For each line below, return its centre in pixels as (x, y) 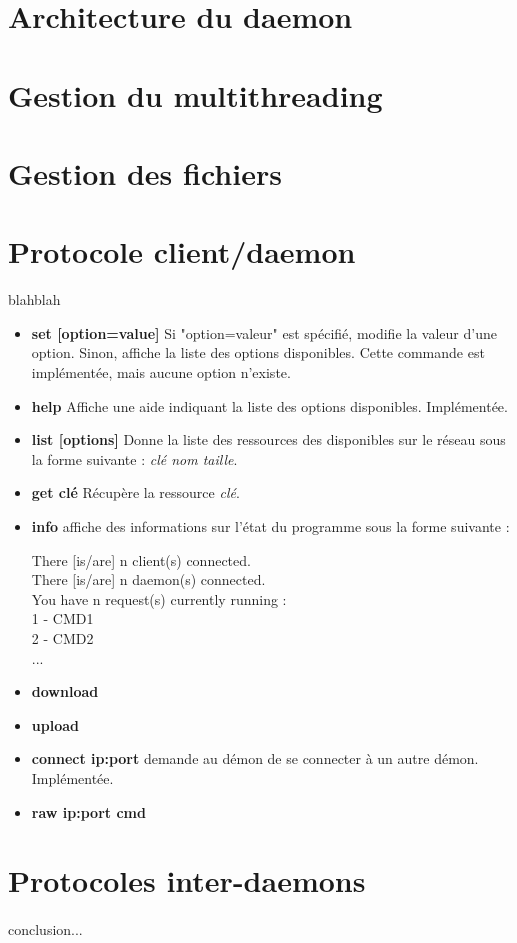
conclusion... (45, 929)
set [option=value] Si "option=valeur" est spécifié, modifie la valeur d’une (264, 332)
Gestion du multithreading (195, 94)
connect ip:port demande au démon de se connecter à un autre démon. (255, 758)
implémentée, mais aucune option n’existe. (161, 372)
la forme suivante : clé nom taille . (134, 458)
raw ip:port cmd (88, 811)
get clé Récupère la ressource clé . (135, 492)
